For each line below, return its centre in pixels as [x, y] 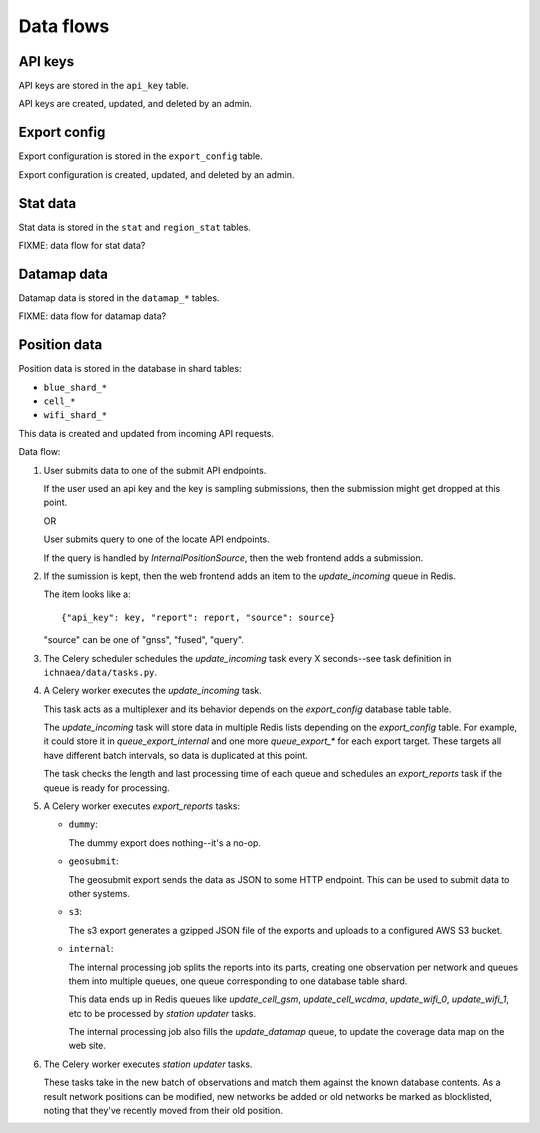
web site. [87, 1046]
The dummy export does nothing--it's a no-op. [165, 842]
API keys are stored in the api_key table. [103, 86]
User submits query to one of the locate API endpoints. [156, 539]
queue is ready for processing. [106, 787]
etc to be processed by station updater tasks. [162, 1013]
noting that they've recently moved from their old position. [163, 1111]
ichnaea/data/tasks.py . [100, 672]
